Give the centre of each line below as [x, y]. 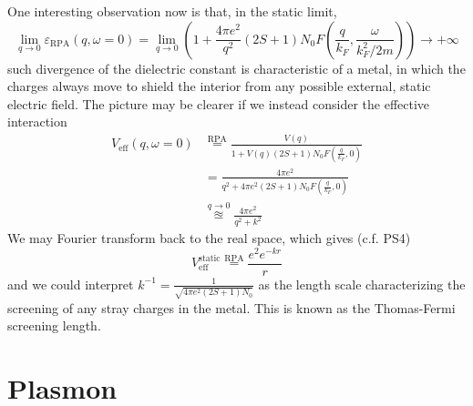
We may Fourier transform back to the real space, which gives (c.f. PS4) [209, 238]
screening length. [54, 325]
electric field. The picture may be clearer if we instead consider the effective [219, 103]
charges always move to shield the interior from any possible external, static [219, 86]
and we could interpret [71, 284]
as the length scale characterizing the [362, 284]
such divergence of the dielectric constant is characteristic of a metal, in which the [236, 68]
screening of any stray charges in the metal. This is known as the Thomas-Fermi [231, 307]
